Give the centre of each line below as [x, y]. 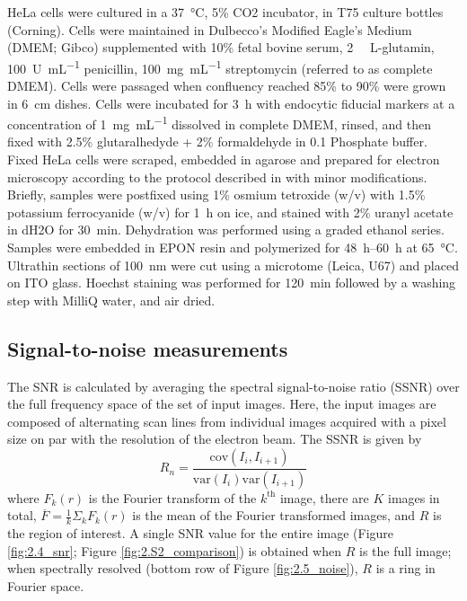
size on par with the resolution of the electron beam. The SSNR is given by [215, 439]
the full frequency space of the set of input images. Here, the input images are [222, 404]
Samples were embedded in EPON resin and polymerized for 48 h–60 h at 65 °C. [233, 247]
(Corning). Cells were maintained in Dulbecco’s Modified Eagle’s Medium [210, 29]
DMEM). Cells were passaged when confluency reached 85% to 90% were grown [227, 86]
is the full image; [405, 550]
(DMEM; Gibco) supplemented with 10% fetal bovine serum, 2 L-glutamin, [221, 47]
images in [414, 497]
